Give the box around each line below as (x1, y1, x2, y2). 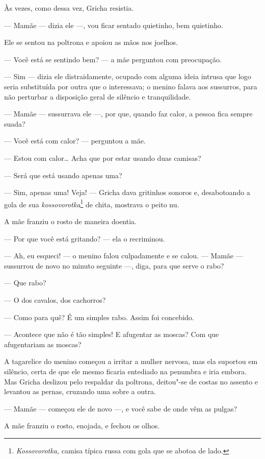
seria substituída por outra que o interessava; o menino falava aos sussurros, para (4, 81, 257, 91)
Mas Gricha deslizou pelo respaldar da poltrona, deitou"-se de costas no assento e (4, 376, 258, 386)
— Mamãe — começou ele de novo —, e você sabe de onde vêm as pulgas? (4, 403, 237, 414)
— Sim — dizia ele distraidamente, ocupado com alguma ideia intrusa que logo (4, 71, 251, 82)
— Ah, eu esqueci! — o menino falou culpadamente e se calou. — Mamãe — (4, 250, 243, 261)
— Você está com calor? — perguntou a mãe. (4, 135, 146, 146)
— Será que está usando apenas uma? (4, 170, 122, 180)
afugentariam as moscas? (4, 339, 82, 349)
